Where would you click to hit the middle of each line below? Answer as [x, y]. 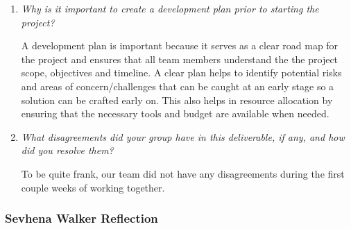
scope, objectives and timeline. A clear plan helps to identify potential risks [181, 73]
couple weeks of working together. [93, 187]
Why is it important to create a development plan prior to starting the [170, 8]
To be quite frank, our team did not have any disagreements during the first [183, 173]
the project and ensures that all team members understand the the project [180, 59]
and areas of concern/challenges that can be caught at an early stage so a [178, 86]
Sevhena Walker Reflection [82, 218]
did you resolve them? [67, 150]
